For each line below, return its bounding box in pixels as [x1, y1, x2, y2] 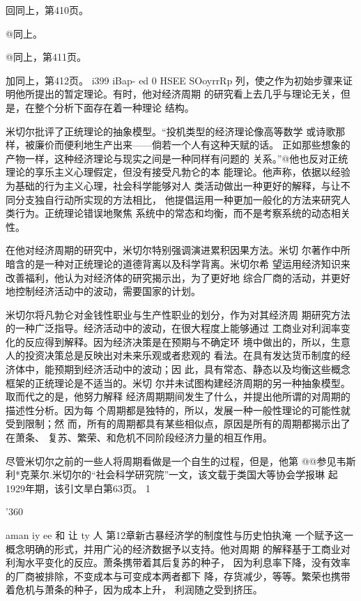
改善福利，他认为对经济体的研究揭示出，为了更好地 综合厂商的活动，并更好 [6, 270, 351, 284]
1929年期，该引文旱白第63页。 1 [6, 480, 151, 495]
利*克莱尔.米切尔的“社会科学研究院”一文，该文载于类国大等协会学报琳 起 [6, 467, 338, 482]
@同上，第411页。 [6, 50, 86, 64]
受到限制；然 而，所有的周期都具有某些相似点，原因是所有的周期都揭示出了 [6, 416, 351, 431]
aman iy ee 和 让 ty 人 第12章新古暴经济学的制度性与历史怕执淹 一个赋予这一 [6, 528, 353, 542]
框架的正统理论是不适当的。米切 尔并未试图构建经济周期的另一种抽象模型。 [6, 375, 351, 390]
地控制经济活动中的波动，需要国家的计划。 [6, 284, 201, 298]
